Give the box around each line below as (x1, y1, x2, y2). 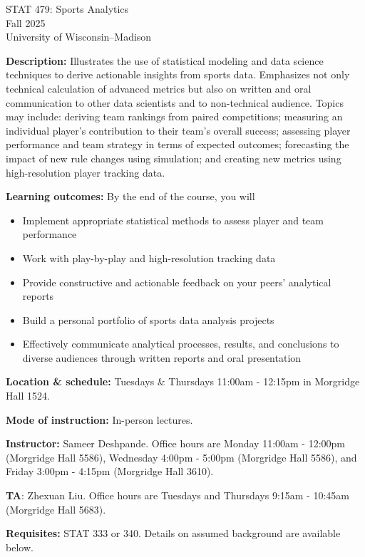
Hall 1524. (6, 388, 50, 403)
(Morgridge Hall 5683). (6, 501, 106, 516)
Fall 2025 (6, 15, 46, 30)
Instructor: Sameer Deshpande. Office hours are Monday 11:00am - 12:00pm (6, 436, 346, 451)
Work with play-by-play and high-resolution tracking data (22, 250, 276, 265)
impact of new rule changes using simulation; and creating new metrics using (6, 150, 341, 165)
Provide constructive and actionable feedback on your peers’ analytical (22, 274, 331, 289)
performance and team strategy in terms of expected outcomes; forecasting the (6, 137, 349, 152)
